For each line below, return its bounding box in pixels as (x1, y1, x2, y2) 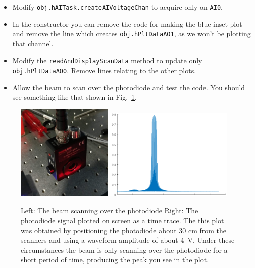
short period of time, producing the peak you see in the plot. (21, 254, 209, 265)
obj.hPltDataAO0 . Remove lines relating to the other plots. (12, 65, 196, 76)
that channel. (12, 38, 54, 48)
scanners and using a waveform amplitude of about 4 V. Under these (21, 235, 235, 245)
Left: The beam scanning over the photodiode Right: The (21, 205, 198, 216)
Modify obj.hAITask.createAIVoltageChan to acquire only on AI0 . (12, 2, 223, 12)
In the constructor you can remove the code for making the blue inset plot (12, 18, 242, 29)
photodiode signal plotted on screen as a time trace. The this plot (21, 215, 224, 225)
